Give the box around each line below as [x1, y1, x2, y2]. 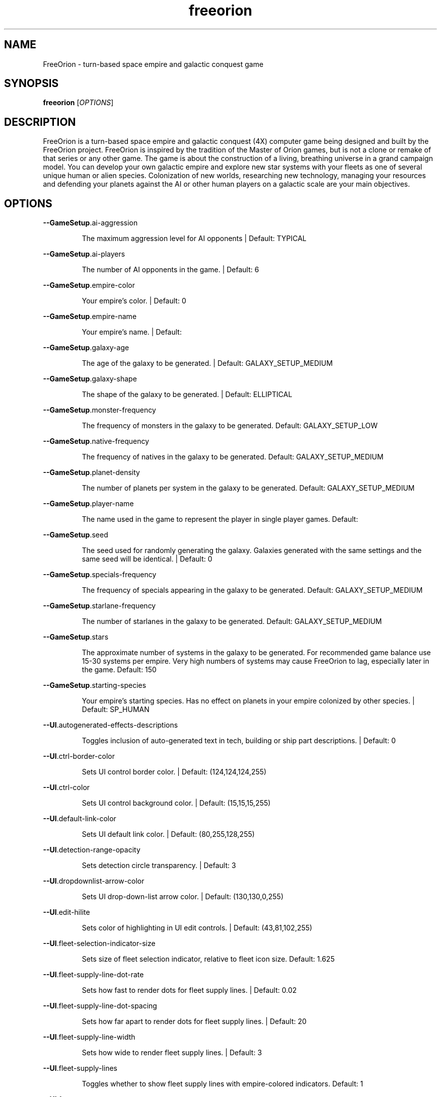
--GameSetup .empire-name [43, 312, 137, 321]
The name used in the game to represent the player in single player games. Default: [82, 515, 358, 524]
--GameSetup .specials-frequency [43, 570, 157, 579]
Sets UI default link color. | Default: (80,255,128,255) [82, 830, 255, 839]
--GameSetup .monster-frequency [43, 406, 156, 415]
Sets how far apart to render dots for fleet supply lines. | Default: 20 [82, 1017, 307, 1026]
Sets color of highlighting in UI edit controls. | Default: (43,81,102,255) [82, 923, 313, 932]
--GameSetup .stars [43, 633, 109, 642]
